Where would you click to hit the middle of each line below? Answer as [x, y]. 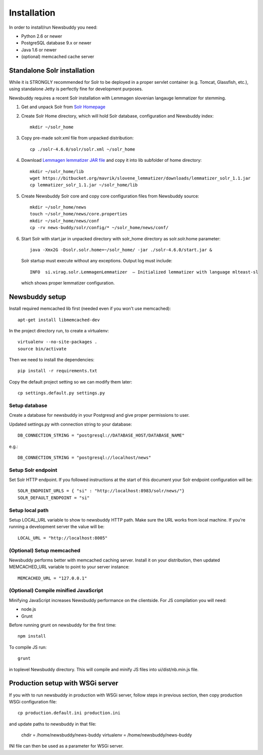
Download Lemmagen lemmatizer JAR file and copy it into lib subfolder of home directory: [112, 160]
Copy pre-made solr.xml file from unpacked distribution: [77, 138]
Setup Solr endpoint [33, 470]
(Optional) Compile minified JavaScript [56, 591]
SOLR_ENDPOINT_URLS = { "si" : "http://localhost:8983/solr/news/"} [101, 491]
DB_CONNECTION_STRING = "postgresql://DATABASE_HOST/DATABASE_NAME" [101, 436]
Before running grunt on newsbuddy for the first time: [63, 625]
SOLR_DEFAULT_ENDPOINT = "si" [54, 498]
